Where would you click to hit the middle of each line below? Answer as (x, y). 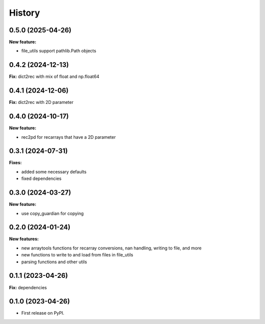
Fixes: (15, 163)
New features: (24, 239)
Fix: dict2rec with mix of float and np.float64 (54, 76)
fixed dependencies (41, 178)
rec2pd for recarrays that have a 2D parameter (69, 137)
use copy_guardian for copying (53, 213)
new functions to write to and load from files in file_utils (77, 255)
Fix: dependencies (28, 287)
